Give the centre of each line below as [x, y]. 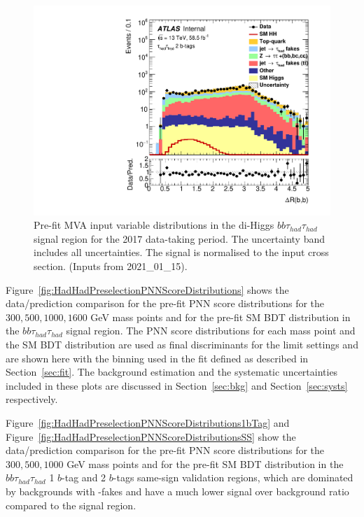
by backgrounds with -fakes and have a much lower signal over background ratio [177, 491]
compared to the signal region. [71, 505]
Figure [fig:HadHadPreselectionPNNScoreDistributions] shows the [147, 289]
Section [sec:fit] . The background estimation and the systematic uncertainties [172, 372]
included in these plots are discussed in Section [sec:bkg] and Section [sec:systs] [177, 385]
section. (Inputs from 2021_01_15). [111, 266]
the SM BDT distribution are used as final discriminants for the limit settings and [182, 344]
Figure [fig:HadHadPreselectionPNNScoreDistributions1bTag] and [148, 422]
